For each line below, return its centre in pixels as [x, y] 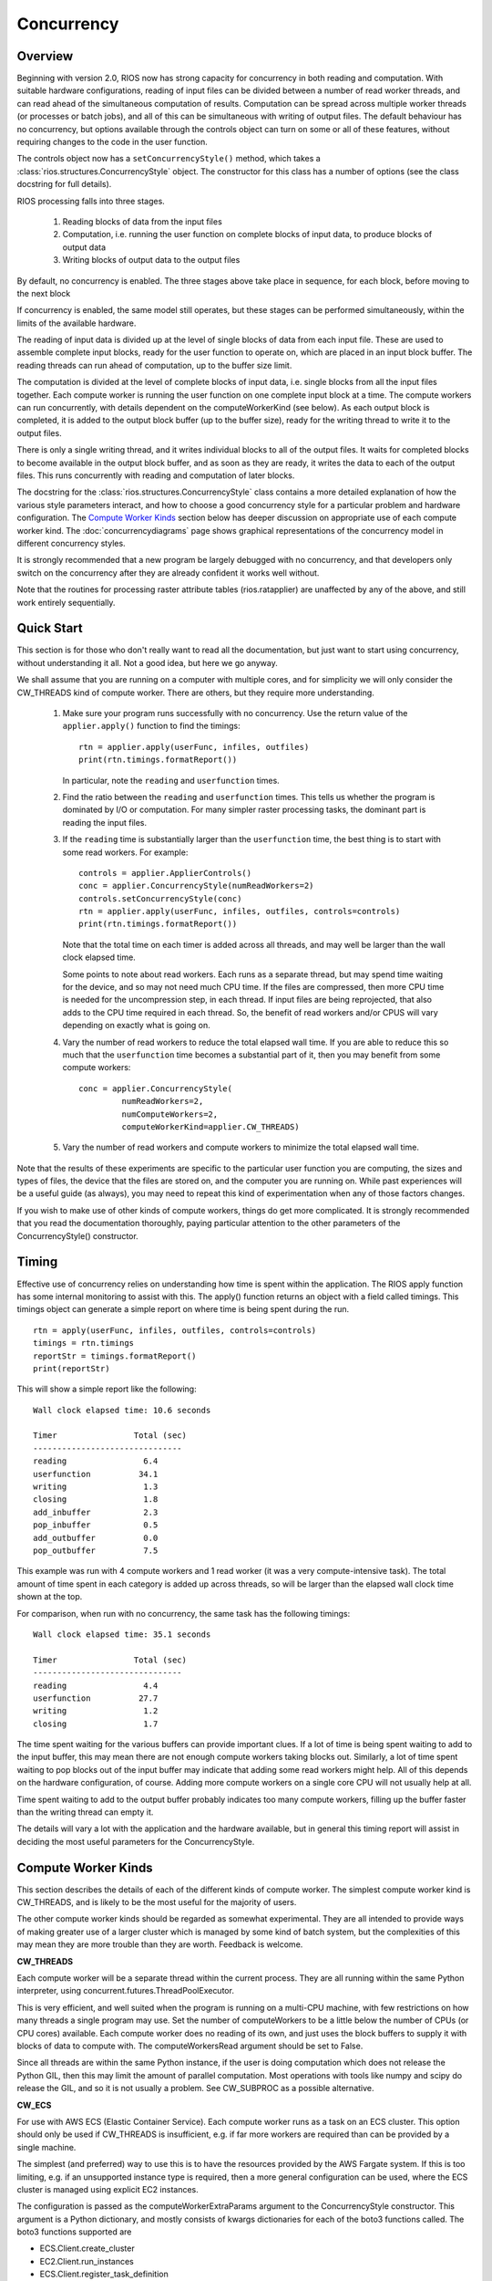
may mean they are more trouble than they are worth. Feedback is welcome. [160, 1944]
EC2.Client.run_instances [87, 2261]
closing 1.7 [96, 1724]
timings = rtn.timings [84, 1343]
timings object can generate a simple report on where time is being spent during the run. [183, 1309]
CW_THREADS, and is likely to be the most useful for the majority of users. [157, 1902]
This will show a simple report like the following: [107, 1389]
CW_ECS [34, 2105]
